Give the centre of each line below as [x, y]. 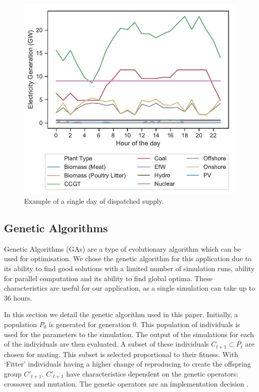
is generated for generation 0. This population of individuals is [144, 324]
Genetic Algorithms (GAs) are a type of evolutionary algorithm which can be [122, 248]
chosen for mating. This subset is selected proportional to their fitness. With [121, 354]
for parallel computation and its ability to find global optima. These [108, 278]
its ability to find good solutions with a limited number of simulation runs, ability [129, 268]
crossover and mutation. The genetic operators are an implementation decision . [126, 384]
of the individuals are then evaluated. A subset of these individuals [106, 344]
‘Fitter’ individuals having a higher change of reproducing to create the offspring [127, 364]
